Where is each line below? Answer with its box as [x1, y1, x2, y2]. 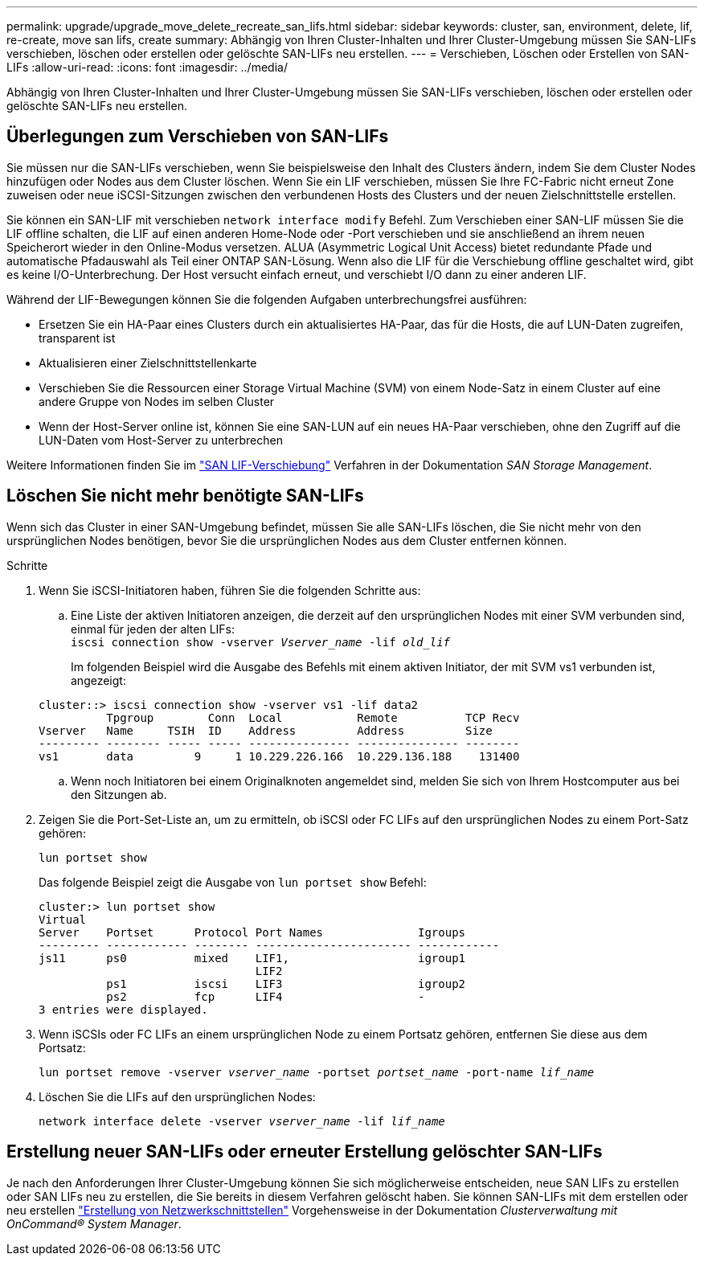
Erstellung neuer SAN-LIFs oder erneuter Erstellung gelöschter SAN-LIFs [6, 1141, 603, 1162]
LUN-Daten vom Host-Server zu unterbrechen [39, 432, 283, 447]
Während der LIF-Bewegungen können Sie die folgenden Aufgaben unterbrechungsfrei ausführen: [6, 292, 527, 306]
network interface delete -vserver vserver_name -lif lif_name [39, 1114, 445, 1128]
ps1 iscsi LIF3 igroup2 [106, 977, 466, 990]
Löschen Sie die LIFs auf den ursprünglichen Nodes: [39, 1089, 316, 1104]
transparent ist [39, 330, 116, 345]
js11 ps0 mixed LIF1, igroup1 [39, 951, 466, 965]
